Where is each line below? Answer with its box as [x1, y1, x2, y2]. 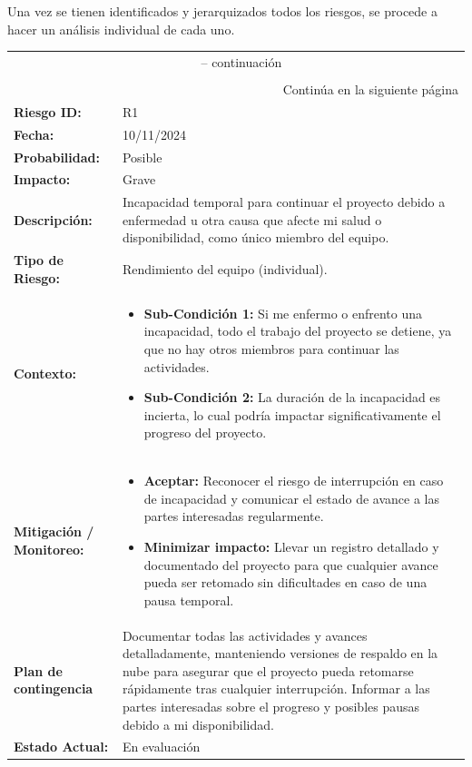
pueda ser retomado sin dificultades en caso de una [143, 573, 428, 592]
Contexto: [14, 363, 77, 382]
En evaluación [122, 737, 201, 756]
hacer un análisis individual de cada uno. [7, 19, 235, 38]
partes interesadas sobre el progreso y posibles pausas [122, 696, 420, 715]
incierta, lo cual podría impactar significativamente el [143, 405, 441, 424]
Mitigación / [14, 522, 94, 541]
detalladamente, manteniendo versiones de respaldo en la [122, 644, 438, 663]
